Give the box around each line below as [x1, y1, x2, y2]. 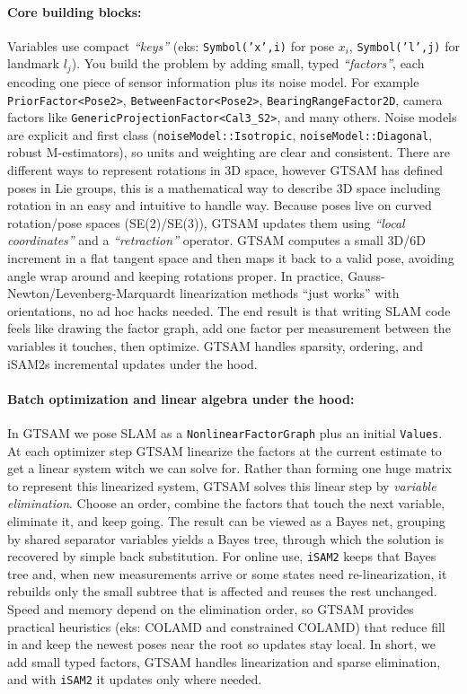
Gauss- [348, 266, 385, 285]
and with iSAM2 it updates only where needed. [7, 670, 262, 689]
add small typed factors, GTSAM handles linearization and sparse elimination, [7, 652, 441, 671]
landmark [7, 54, 60, 73]
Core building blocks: [7, 2, 142, 21]
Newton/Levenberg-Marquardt [7, 284, 176, 303]
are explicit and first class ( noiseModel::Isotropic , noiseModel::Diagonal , [7, 125, 433, 144]
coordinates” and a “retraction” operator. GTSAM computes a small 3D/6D [7, 231, 426, 250]
